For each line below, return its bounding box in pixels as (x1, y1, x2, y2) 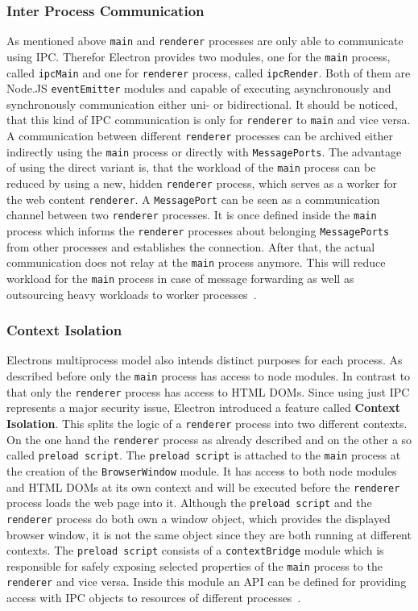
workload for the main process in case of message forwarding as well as (6, 269, 354, 286)
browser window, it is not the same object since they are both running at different (6, 526, 412, 542)
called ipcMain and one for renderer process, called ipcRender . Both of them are (6, 64, 411, 81)
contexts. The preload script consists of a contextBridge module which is (6, 542, 384, 559)
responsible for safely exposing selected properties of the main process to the (6, 557, 383, 574)
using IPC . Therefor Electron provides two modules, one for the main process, (6, 48, 391, 64)
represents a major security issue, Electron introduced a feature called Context (6, 399, 401, 416)
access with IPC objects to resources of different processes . (6, 589, 301, 606)
